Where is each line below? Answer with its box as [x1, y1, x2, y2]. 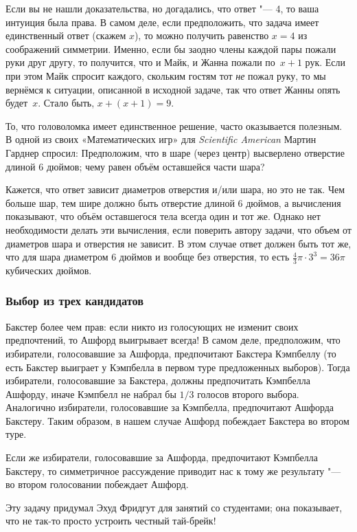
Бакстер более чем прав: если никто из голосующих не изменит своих [5, 319, 299, 333]
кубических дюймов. [5, 263, 92, 277]
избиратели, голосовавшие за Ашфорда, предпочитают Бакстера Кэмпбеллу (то [5, 346, 336, 360]
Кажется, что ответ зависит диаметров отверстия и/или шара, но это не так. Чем [5, 182, 345, 197]
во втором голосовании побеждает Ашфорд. [5, 477, 189, 491]
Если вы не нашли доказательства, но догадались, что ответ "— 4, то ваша [5, 1, 319, 15]
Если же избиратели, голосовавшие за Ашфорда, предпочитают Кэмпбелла [5, 450, 318, 465]
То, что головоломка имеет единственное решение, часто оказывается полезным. [5, 118, 343, 133]
